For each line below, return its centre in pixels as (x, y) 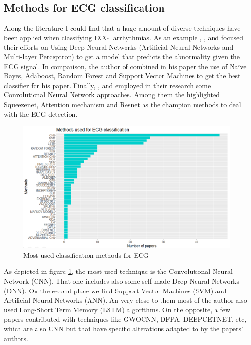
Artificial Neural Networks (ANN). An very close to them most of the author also (125, 300)
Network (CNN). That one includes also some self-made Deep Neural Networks (122, 281)
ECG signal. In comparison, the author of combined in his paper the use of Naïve (125, 66)
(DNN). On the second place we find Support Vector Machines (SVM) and (115, 290)
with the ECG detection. (41, 114)
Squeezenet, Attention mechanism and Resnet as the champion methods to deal (123, 104)
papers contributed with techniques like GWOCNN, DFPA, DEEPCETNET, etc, (125, 319)
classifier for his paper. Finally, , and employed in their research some (108, 85)
